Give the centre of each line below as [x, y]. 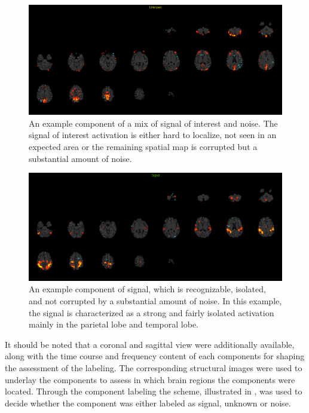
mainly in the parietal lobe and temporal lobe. [114, 324]
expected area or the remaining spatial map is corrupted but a [143, 147]
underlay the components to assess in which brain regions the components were [150, 379]
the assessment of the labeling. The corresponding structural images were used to [154, 367]
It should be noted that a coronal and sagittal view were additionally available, [150, 344]
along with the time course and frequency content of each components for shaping [155, 356]
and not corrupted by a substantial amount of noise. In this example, [155, 300]
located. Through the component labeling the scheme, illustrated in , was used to [154, 391]
